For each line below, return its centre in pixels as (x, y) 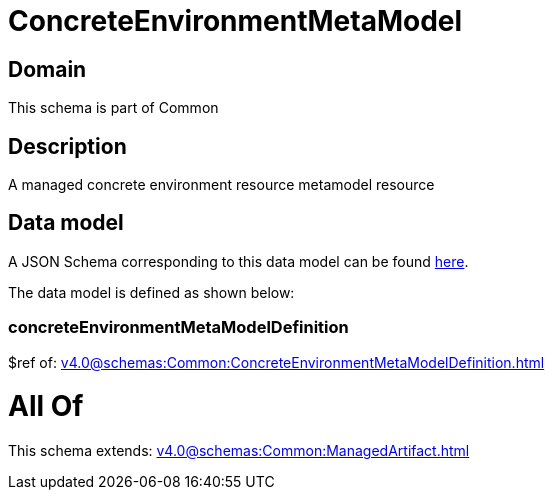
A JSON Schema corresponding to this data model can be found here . (238, 261)
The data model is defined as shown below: (151, 292)
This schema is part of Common (113, 108)
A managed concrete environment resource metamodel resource (221, 185)
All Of (46, 406)
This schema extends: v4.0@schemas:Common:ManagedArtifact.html (239, 451)
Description (67, 146)
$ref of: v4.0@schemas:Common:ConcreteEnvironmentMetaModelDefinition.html (276, 362)
